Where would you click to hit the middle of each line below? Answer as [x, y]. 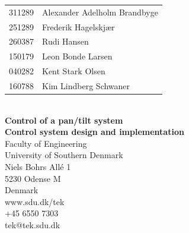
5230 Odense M [33, 178]
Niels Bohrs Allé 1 [38, 167]
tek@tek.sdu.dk [33, 225]
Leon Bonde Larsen [77, 56]
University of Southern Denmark [64, 155]
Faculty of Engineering [46, 143]
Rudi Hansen [65, 41]
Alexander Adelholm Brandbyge [100, 12]
